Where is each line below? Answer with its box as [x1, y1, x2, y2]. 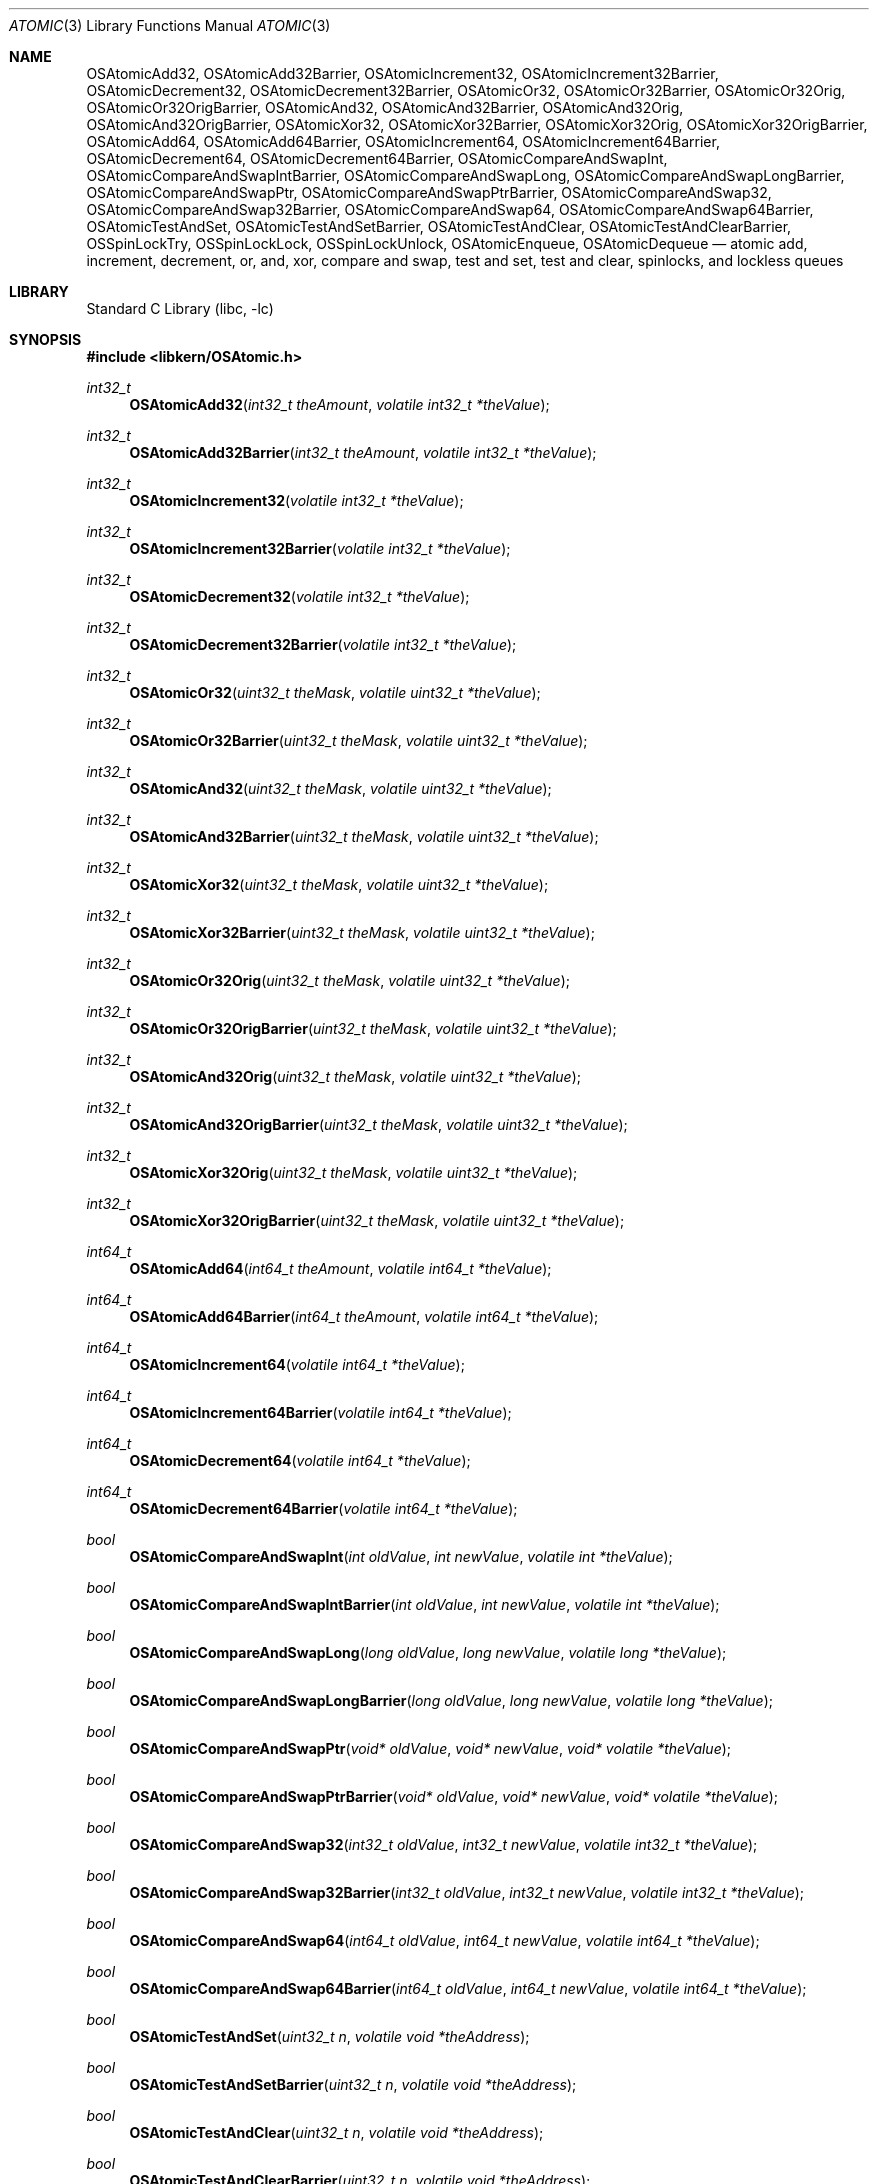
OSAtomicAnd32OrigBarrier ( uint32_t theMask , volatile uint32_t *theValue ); [129, 1116, 628, 1133]
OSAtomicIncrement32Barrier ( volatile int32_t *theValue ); [129, 540, 511, 557]
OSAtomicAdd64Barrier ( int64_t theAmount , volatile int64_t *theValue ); [129, 1308, 599, 1325]
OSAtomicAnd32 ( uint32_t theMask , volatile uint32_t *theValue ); [129, 780, 552, 797]
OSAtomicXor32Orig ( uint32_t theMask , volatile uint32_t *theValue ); [129, 1164, 578, 1181]
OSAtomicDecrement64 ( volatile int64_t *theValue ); [129, 1452, 471, 1469]
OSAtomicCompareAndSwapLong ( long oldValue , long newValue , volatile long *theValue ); [129, 1644, 727, 1661]
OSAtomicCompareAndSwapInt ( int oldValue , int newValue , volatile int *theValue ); [129, 1548, 673, 1565]
